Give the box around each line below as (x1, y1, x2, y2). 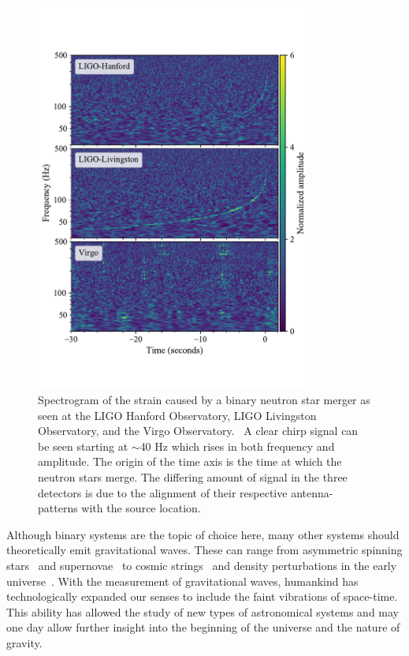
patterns (38, 500, 78, 516)
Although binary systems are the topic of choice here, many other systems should (6, 526, 400, 542)
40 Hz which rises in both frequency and (139, 437, 335, 454)
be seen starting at (38, 437, 128, 454)
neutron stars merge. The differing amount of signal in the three (38, 468, 348, 485)
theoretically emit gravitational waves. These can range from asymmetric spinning (6, 542, 403, 558)
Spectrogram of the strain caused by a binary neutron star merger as (38, 392, 370, 407)
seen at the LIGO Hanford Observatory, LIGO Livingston (38, 407, 317, 423)
